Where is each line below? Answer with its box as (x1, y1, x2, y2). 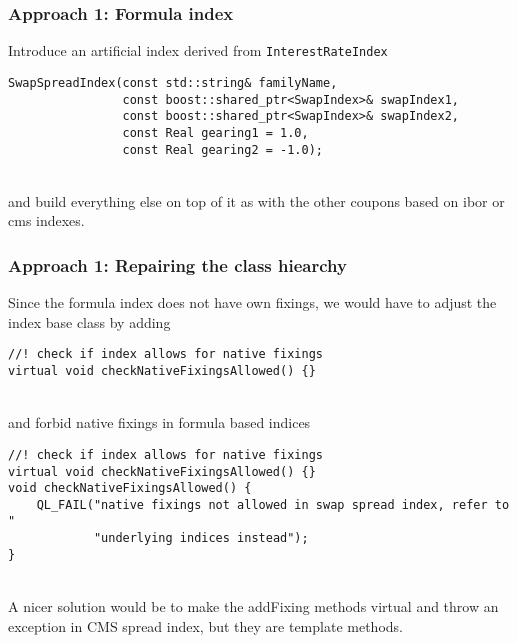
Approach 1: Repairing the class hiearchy (8, 252, 347, 277)
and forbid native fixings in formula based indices (8, 412, 311, 433)
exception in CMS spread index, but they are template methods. (8, 615, 403, 636)
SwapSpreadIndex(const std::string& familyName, (8, 75, 338, 90)
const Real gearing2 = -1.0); (122, 142, 323, 157)
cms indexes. (8, 210, 85, 231)
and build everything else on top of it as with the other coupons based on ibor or (8, 190, 505, 211)
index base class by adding (8, 311, 171, 332)
